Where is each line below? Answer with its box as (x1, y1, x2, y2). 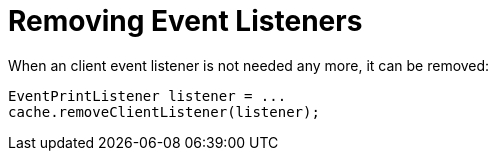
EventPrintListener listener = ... (8, 87, 287, 104)
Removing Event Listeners (8, 4, 363, 38)
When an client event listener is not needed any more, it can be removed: (8, 56, 490, 74)
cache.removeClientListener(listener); (8, 103, 320, 120)
